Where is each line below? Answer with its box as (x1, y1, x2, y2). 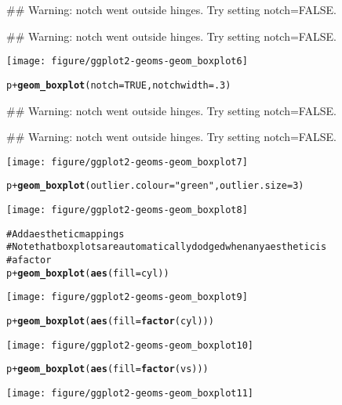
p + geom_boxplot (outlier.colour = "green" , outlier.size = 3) (6, 180, 304, 192)
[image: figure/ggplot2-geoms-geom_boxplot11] (6, 387, 253, 399)
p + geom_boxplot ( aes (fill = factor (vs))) (6, 363, 209, 375)
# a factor (6, 254, 52, 266)
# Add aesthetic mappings (6, 228, 125, 240)
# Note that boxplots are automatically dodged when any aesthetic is (6, 241, 327, 253)
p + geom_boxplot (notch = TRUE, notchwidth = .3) (6, 79, 231, 91)
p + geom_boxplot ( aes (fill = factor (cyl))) (6, 315, 214, 327)
